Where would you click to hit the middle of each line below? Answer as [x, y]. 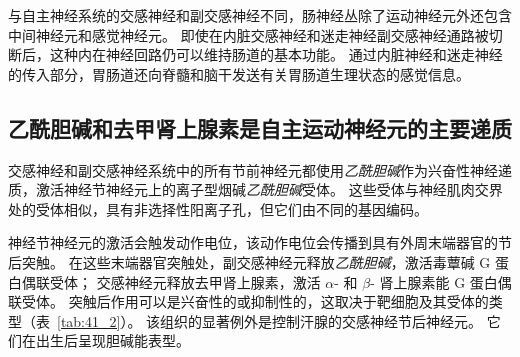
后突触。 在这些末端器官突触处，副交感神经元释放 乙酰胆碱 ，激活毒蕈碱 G [249, 261]
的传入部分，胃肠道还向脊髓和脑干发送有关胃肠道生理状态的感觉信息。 [239, 73]
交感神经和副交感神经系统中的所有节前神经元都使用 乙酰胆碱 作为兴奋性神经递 [260, 169]
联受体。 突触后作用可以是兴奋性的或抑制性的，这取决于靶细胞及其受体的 [248, 301]
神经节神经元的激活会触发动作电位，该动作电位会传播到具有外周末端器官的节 [260, 242]
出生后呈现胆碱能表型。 [112, 340]
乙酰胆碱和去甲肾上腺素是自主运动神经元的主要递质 [260, 127]
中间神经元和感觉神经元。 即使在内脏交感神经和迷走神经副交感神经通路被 [248, 34]
